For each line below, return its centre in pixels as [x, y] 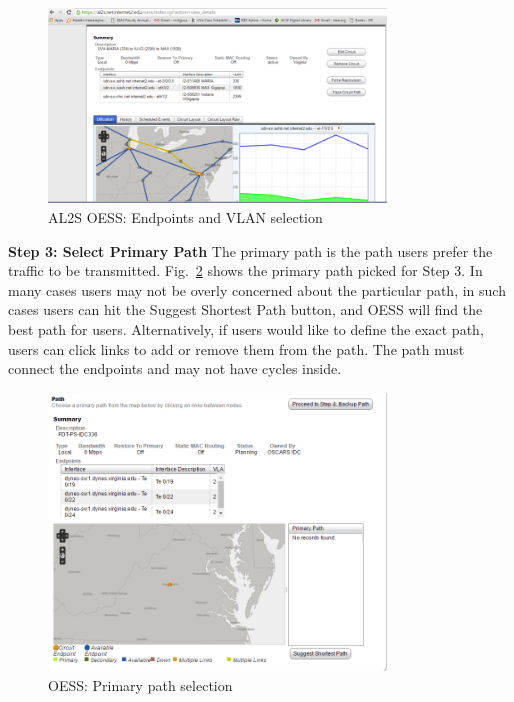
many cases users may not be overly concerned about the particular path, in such [257, 289]
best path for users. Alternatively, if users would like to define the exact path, [246, 328]
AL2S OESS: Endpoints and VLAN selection [185, 216]
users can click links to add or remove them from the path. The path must [236, 348]
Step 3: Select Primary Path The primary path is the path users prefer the [250, 250]
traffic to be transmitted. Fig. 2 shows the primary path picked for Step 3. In [245, 270]
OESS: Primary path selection [140, 684]
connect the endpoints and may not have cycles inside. [175, 368]
